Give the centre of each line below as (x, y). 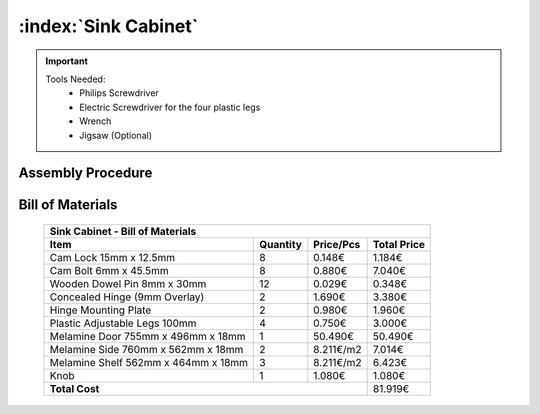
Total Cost (74, 388)
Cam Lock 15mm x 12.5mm (112, 257)
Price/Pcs (337, 244)
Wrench (95, 121)
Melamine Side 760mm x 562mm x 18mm (146, 349)
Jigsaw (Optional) (115, 135)
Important (67, 61)
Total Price (398, 244)
